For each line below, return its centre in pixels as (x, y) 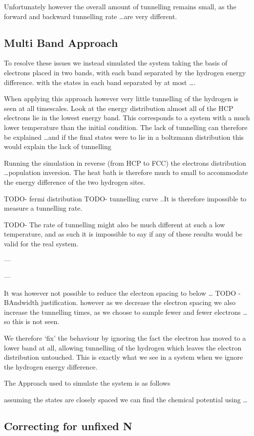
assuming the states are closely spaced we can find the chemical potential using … (126, 400)
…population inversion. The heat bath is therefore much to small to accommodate (126, 172)
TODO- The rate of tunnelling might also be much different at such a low (115, 224)
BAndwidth (21, 302)
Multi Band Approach (61, 42)
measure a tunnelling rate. (43, 208)
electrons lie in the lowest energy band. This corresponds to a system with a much (127, 118)
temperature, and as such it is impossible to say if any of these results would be (123, 234)
